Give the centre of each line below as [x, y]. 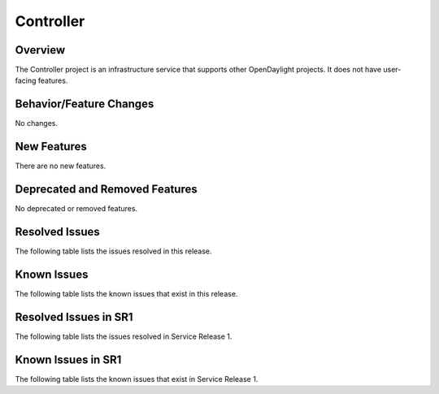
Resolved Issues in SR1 [74, 317]
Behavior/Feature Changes [85, 104]
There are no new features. [61, 166]
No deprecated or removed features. [76, 209]
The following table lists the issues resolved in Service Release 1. [124, 336]
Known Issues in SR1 [68, 359]
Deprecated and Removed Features [106, 190]
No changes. [37, 123]
